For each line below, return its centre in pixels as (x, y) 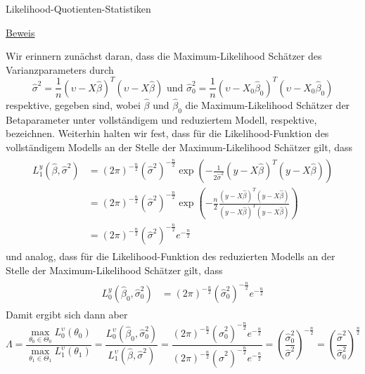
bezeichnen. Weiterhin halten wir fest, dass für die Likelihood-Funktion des (167, 133)
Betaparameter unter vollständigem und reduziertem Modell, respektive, (161, 119)
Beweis (20, 32)
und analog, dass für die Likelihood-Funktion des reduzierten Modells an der (171, 256)
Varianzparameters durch (60, 69)
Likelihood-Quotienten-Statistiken (78, 8)
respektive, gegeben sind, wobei (73, 105)
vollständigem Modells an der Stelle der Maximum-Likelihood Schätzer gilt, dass (179, 147)
